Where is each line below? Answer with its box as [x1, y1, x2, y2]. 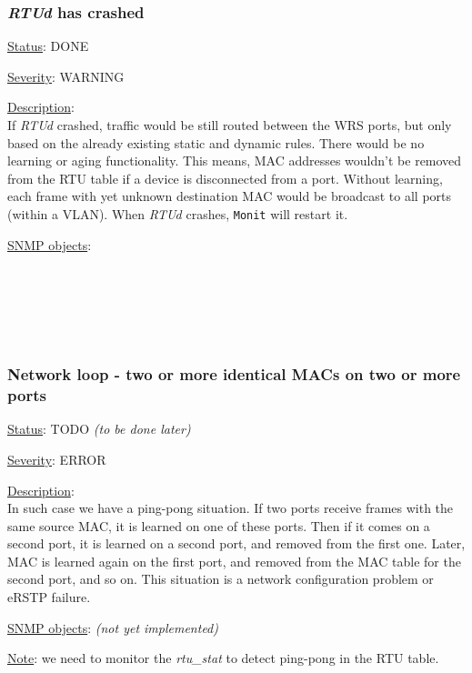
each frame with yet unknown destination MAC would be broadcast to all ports [7, 186, 452, 206]
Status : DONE [7, 36, 89, 55]
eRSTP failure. [7, 588, 91, 607]
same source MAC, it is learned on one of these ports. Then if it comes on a [7, 516, 430, 535]
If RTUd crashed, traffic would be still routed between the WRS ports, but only [7, 116, 452, 134]
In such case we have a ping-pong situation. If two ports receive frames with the [7, 498, 454, 517]
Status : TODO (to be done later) [7, 419, 191, 438]
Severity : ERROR [7, 449, 106, 468]
